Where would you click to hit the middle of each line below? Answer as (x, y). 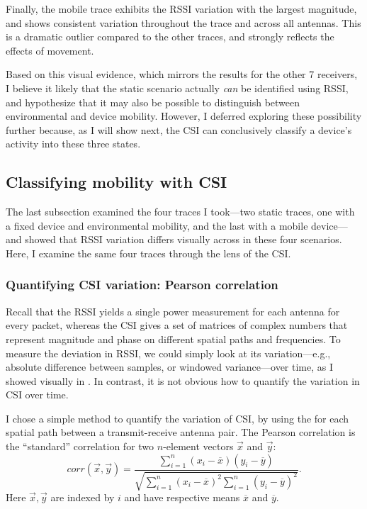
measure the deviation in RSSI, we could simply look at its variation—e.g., (168, 353)
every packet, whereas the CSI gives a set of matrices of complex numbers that (177, 325)
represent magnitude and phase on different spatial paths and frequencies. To (173, 339)
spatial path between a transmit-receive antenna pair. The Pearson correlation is (181, 432)
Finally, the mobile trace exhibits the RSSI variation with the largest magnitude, (181, 9)
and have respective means (182, 497)
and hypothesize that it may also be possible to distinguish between (153, 102)
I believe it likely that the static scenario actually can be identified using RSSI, (177, 88)
